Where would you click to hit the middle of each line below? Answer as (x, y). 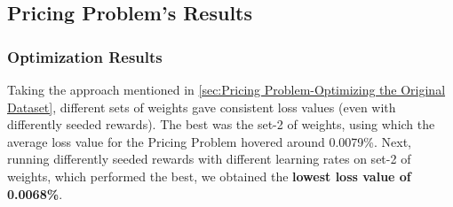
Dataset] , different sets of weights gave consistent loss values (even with (202, 107)
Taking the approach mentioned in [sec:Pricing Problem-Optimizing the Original (226, 89)
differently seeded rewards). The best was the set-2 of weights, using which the (221, 124)
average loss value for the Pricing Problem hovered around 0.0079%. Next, (209, 141)
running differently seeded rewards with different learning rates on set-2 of (209, 159)
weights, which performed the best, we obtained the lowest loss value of (209, 176)
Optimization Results (85, 56)
